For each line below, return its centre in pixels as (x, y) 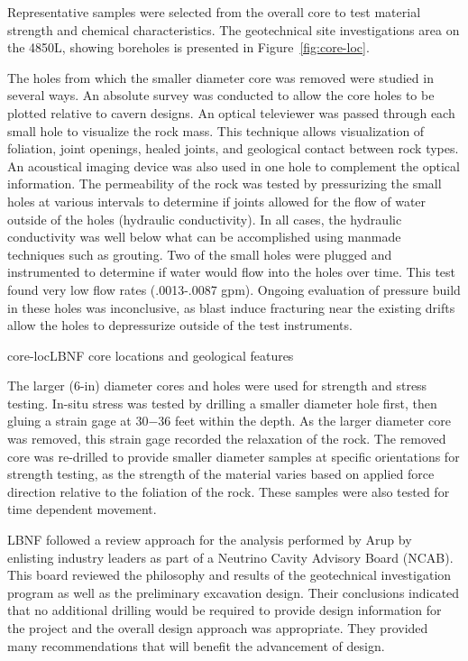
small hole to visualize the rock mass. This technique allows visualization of (216, 130)
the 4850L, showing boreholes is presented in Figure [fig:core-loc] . (188, 47)
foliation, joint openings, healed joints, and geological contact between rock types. (233, 148)
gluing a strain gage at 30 (78, 421)
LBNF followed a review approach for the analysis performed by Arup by (210, 540)
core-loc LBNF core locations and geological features (151, 355)
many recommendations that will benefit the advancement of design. (196, 645)
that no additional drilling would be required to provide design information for (225, 610)
